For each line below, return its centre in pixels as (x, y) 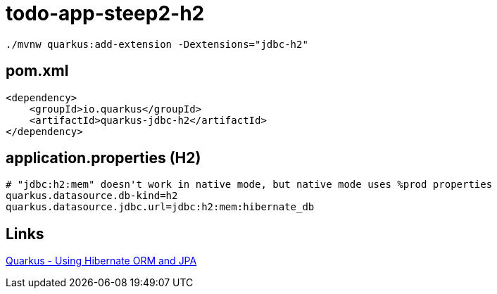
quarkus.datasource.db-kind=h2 (92, 196)
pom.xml (37, 71)
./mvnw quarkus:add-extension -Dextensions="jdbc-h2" (157, 44)
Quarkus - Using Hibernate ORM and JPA (101, 261)
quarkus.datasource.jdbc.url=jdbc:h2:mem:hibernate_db (160, 207)
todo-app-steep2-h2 (105, 13)
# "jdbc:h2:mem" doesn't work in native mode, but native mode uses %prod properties (249, 185)
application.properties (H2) (103, 158)
